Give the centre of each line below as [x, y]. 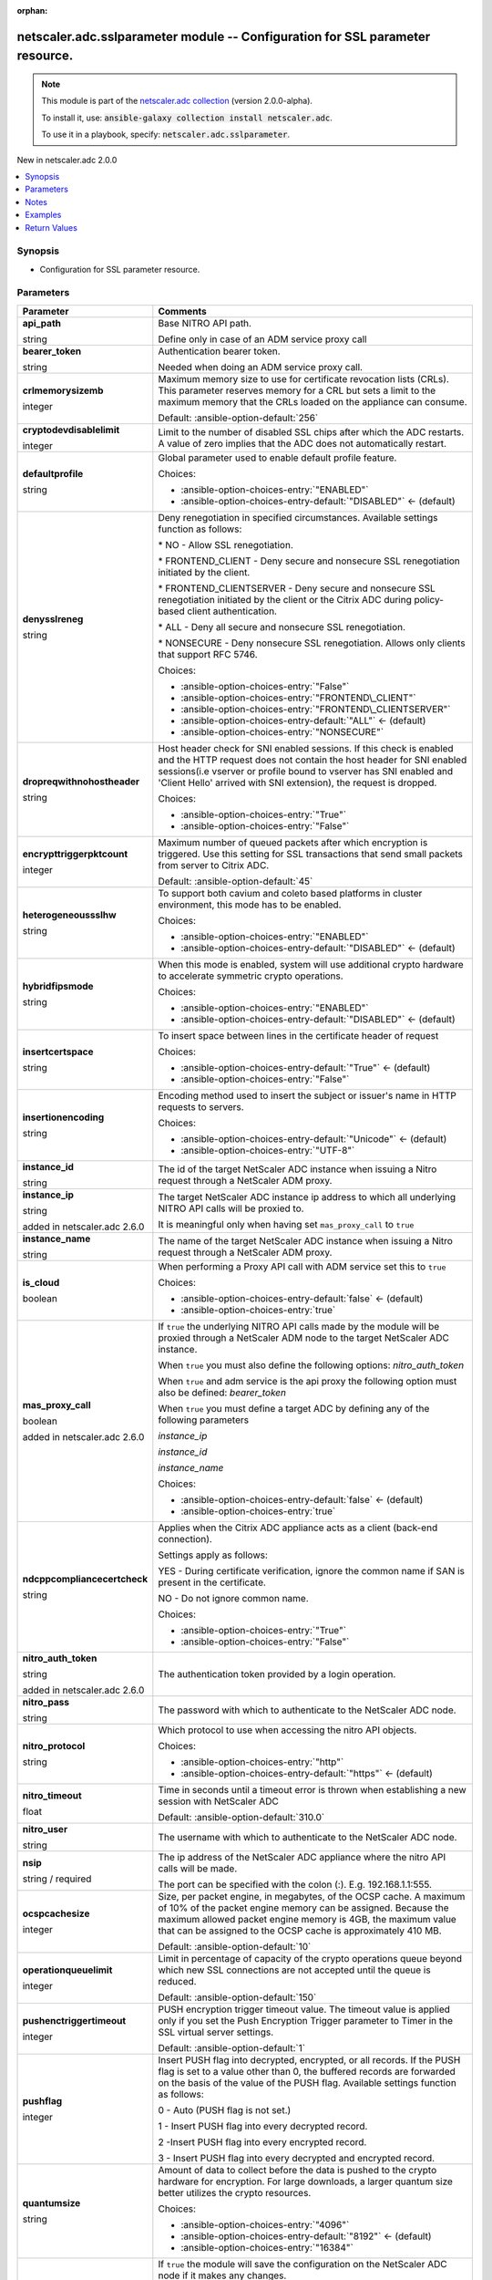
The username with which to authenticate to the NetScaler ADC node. [307, 1837]
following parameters [204, 1420]
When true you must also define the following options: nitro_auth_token [311, 1365]
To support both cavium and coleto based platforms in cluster [290, 893]
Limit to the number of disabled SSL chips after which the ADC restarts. [311, 431]
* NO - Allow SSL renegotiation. [225, 544]
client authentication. [232, 611]
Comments [182, 311]
